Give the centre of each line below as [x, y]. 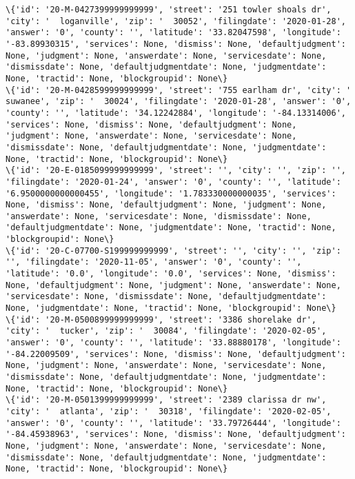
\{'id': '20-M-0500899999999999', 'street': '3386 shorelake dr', [161, 319]
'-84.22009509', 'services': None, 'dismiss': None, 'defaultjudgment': [176, 354]
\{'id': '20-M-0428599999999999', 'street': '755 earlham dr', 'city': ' [179, 90]
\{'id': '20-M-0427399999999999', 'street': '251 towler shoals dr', [169, 10]
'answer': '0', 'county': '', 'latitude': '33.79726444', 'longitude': [173, 423]
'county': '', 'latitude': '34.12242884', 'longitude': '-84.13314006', [176, 113]
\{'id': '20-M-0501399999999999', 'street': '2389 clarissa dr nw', [166, 400]
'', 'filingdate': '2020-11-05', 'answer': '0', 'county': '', [154, 262]
